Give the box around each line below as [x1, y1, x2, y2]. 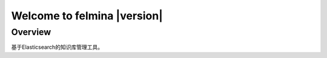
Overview [11, 27, 51, 37]
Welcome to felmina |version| [11, 9, 163, 22]
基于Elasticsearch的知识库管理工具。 [11, 43, 103, 51]
